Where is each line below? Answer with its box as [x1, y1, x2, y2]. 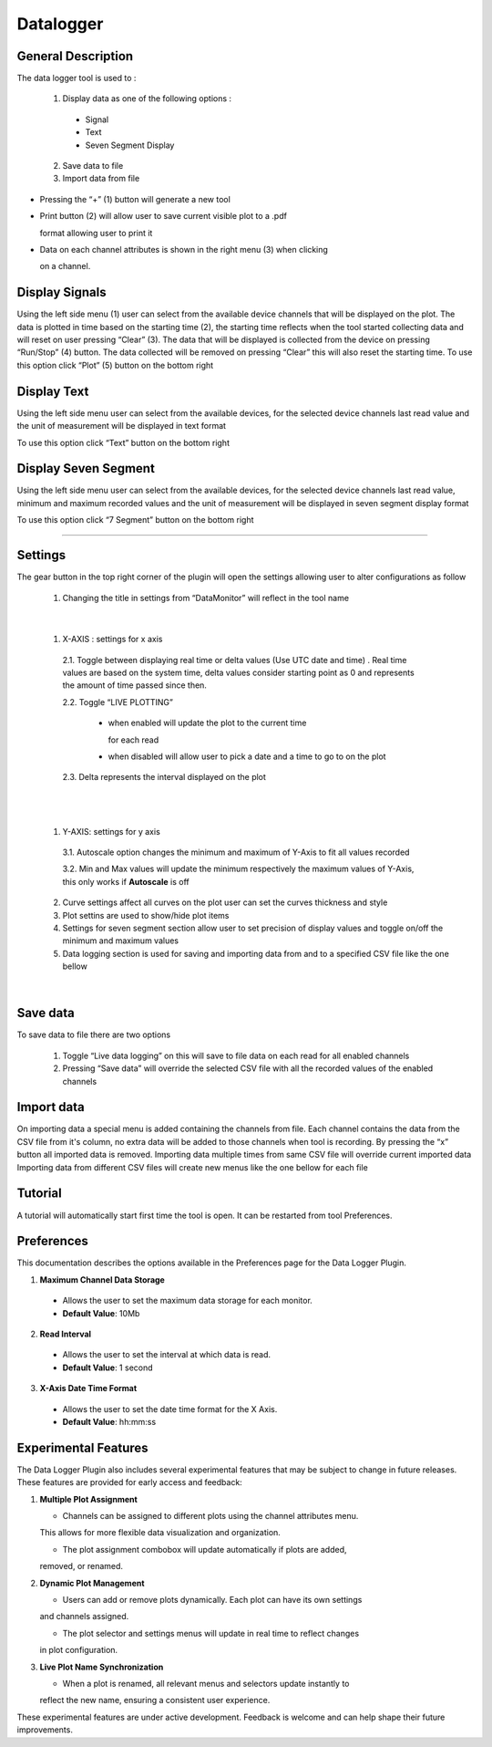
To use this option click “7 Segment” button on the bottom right [16, 515, 254, 525]
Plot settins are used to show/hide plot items [62, 910, 230, 920]
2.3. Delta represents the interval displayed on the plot [62, 772, 266, 783]
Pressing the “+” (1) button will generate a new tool [39, 193, 231, 204]
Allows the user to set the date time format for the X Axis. [62, 1403, 278, 1414]
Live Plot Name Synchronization [39, 1661, 164, 1672]
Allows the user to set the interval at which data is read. [62, 1349, 272, 1360]
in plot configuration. [39, 1645, 118, 1656]
